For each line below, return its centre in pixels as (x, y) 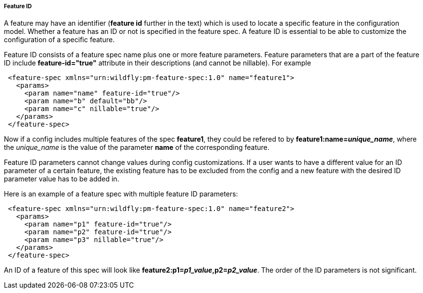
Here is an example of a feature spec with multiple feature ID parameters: (121, 194)
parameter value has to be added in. (62, 179)
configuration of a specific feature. (59, 40)
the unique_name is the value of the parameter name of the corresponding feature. (137, 147)
